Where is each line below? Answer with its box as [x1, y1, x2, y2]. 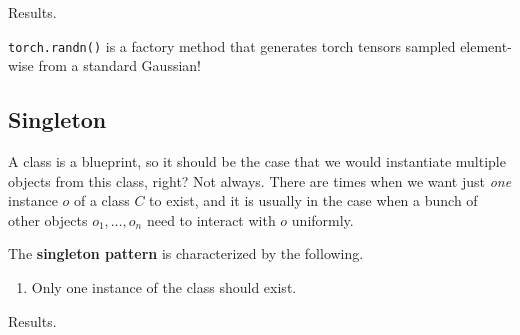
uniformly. [291, 209, 354, 230]
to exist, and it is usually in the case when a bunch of [149, 190, 478, 211]
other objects [8, 209, 88, 230]
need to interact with [146, 209, 276, 230]
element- [460, 35, 512, 56]
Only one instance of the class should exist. [31, 277, 297, 298]
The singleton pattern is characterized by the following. [8, 243, 364, 264]
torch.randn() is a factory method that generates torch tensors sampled [8, 35, 456, 56]
